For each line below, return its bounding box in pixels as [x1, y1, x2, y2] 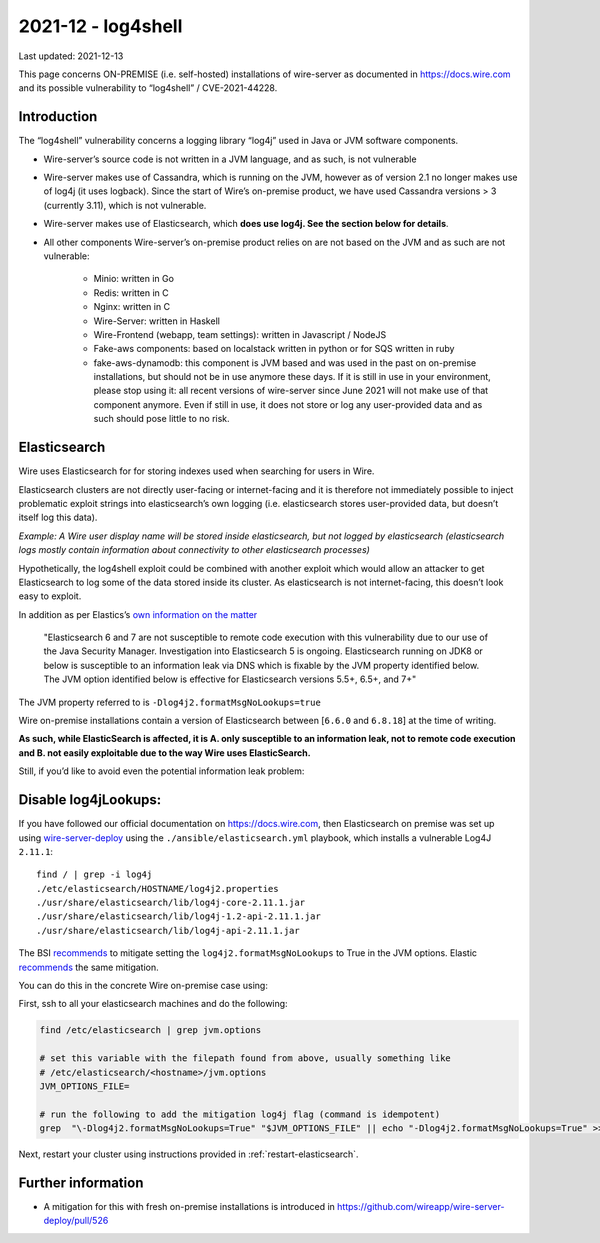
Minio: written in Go [93, 273, 175, 285]
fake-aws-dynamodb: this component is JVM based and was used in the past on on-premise [93, 356, 477, 369]
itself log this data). [18, 511, 98, 524]
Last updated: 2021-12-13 [18, 50, 124, 62]
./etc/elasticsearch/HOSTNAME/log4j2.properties [36, 883, 279, 894]
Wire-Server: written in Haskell [93, 315, 220, 327]
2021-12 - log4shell [18, 15, 183, 37]
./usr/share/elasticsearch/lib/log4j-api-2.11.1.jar [36, 925, 300, 936]
